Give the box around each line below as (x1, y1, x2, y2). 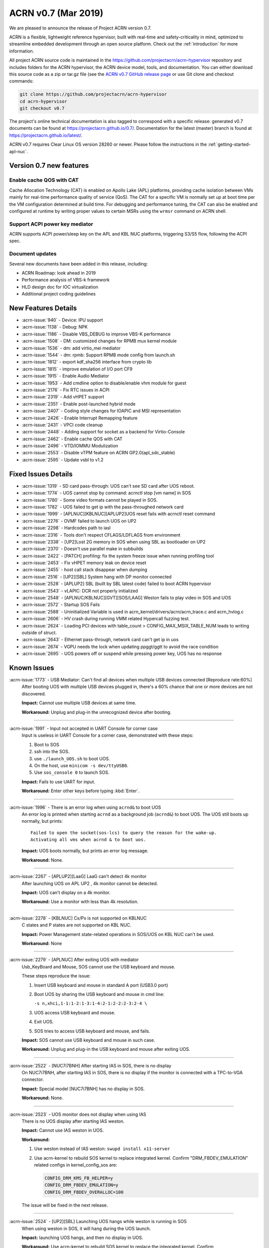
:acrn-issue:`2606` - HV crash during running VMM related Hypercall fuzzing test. (21, 616, 190, 622)
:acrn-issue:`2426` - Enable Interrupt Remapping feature (21, 415, 138, 421)
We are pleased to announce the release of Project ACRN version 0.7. (9, 25, 151, 31)
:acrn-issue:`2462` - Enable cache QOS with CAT (21, 436, 123, 442)
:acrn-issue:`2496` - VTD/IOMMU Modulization (21, 443, 119, 449)
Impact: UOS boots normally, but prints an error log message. (21, 848, 149, 854)
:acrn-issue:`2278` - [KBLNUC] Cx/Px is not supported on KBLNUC (9, 915, 147, 921)
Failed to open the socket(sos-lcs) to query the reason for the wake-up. (30, 830, 217, 836)
